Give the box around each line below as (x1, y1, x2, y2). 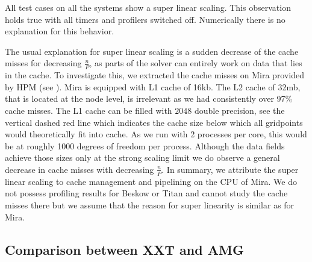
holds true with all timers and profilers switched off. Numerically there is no (5, 13, 285, 25)
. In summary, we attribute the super (161, 163, 299, 175)
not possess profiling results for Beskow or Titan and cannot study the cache (5, 187, 288, 199)
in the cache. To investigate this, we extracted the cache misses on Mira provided (5, 69, 305, 81)
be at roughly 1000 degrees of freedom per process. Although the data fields (5, 139, 285, 152)
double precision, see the (194, 104, 285, 116)
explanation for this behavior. (5, 25, 114, 37)
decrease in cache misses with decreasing (5, 163, 154, 175)
